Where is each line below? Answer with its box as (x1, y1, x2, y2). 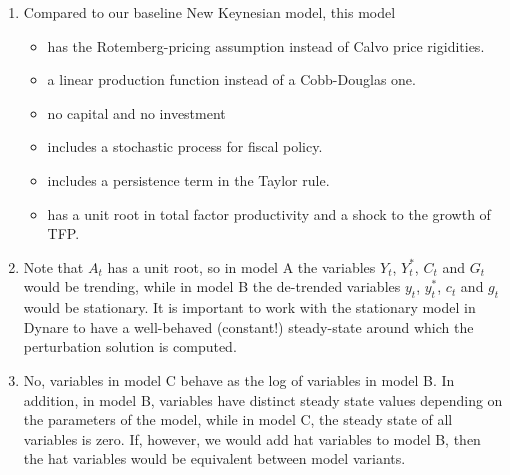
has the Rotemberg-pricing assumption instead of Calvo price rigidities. (47, 35, 485, 56)
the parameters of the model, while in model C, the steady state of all (23, 409, 453, 430)
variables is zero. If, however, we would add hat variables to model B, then (23, 428, 481, 449)
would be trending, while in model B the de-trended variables (23, 276, 401, 297)
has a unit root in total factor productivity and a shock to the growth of (47, 203, 491, 224)
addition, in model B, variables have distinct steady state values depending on (23, 389, 503, 410)
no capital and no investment (47, 102, 226, 123)
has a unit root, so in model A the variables (107, 256, 376, 277)
